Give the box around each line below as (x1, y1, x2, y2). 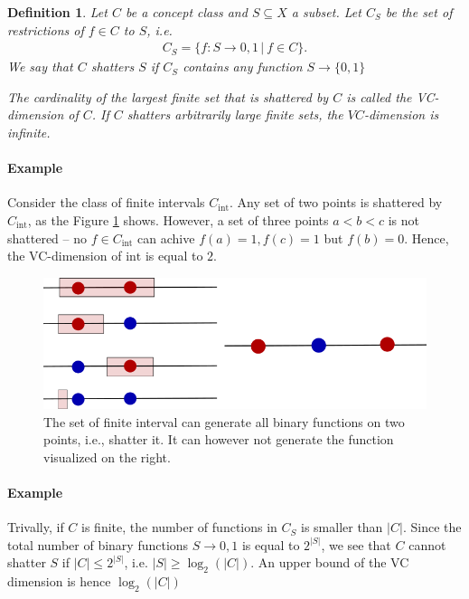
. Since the (402, 518, 462, 537)
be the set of (385, 3, 453, 21)
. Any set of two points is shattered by (230, 193, 443, 212)
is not (388, 210, 419, 229)
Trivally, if (7, 518, 64, 537)
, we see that (321, 535, 391, 554)
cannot (408, 535, 446, 554)
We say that (7, 57, 73, 76)
